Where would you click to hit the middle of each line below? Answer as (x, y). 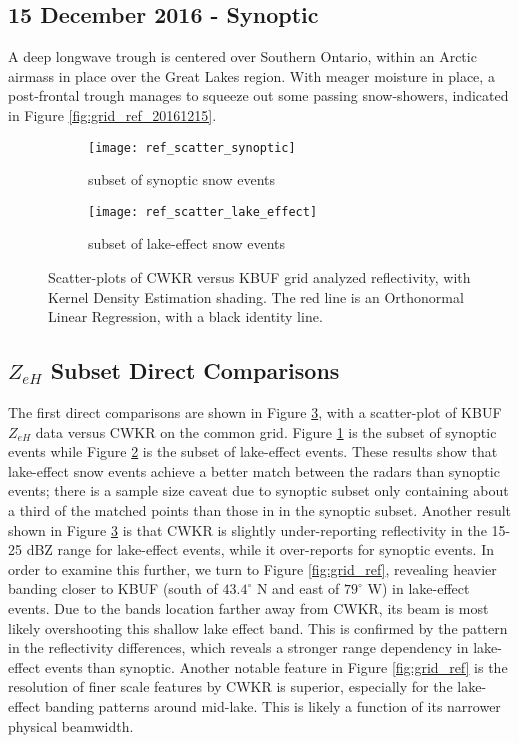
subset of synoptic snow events (182, 179)
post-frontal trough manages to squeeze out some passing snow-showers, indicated (258, 95)
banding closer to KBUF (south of (113, 588)
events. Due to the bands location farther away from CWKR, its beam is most (248, 608)
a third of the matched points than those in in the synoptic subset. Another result (260, 510)
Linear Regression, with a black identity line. (185, 316)
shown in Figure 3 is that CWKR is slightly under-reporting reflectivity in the (247, 529)
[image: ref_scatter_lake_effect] (203, 211)
